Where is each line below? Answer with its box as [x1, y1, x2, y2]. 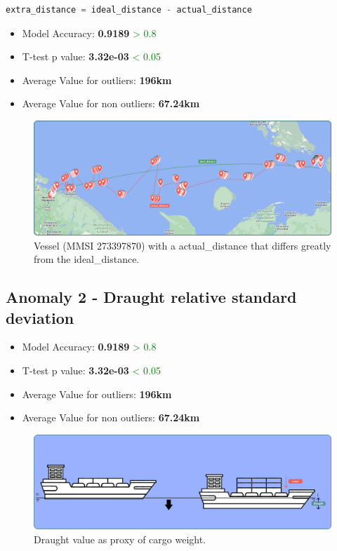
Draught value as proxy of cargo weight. [34, 531, 206, 546]
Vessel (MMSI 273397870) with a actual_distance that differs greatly [34, 238, 331, 252]
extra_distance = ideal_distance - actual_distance [6, 5, 252, 15]
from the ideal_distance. [34, 252, 140, 266]
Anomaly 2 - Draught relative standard [6, 286, 297, 308]
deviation [6, 306, 74, 328]
